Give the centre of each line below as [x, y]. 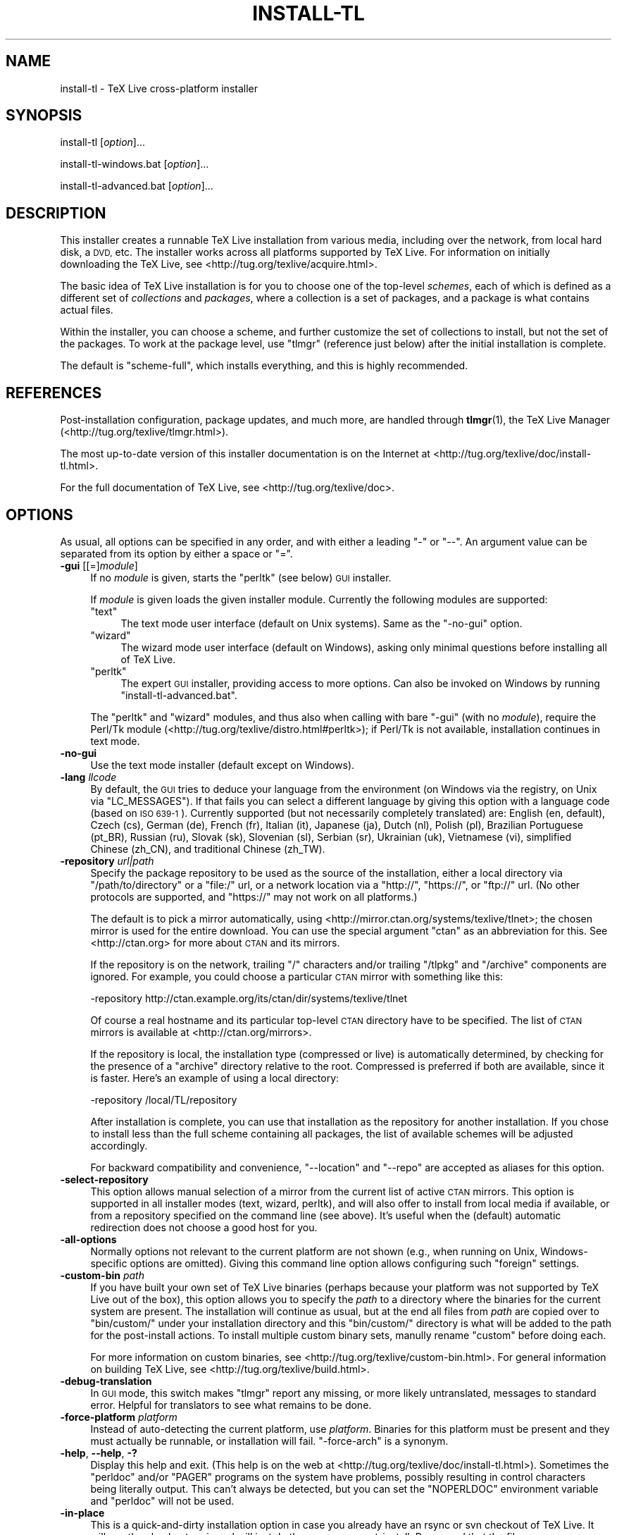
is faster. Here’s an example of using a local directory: [215, 1078]
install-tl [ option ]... [103, 142]
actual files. [87, 310]
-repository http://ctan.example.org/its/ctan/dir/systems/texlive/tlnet [249, 998]
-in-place [82, 1512]
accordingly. [119, 1145]
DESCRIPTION [56, 213]
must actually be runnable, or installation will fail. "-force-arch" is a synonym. [269, 1441]
